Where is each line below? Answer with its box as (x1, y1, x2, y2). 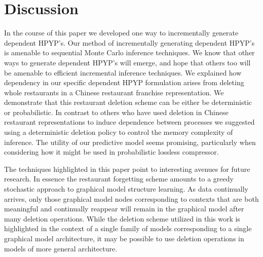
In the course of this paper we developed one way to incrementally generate (4, 27, 239, 38)
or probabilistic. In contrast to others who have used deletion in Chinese (4, 106, 229, 117)
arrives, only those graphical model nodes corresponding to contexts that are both (4, 193, 259, 204)
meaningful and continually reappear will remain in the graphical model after (4, 203, 244, 214)
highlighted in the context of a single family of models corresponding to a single (4, 223, 252, 234)
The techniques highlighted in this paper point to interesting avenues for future (4, 163, 250, 174)
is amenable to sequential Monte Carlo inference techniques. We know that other (4, 47, 255, 58)
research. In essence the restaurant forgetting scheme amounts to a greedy (4, 173, 234, 184)
